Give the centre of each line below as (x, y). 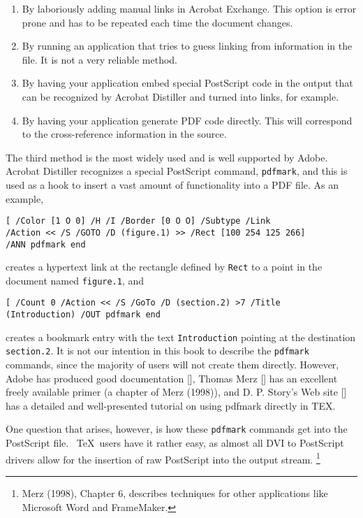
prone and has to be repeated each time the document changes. (157, 22)
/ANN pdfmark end (46, 244)
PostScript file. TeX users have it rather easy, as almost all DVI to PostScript (175, 443)
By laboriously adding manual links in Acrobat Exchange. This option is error (189, 8)
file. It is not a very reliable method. (100, 59)
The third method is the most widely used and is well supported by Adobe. (167, 157)
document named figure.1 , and (75, 280)
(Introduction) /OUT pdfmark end (83, 315)
